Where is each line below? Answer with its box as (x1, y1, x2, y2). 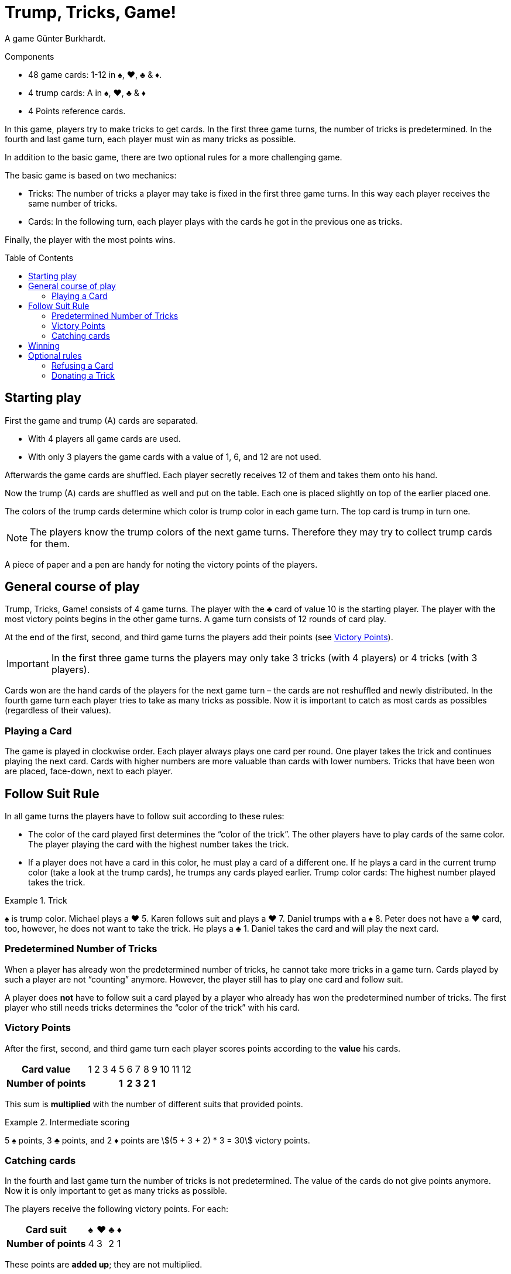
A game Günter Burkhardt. (5, 33, 106, 43)
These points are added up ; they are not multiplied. (5, 1259, 203, 1270)
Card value (21, 1063, 71, 1075)
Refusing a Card (52, 360, 114, 370)
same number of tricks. (28, 198, 118, 208)
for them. (30, 537, 70, 550)
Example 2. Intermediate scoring (5, 1117, 130, 1127)
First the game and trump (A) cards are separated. (5, 415, 198, 425)
